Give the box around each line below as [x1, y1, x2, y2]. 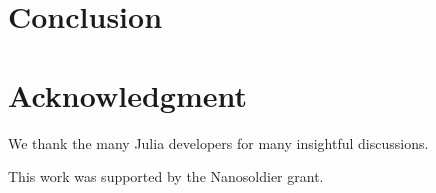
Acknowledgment [8, 74, 247, 115]
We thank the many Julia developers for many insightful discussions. [8, 132, 429, 153]
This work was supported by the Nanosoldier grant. [8, 166, 324, 187]
